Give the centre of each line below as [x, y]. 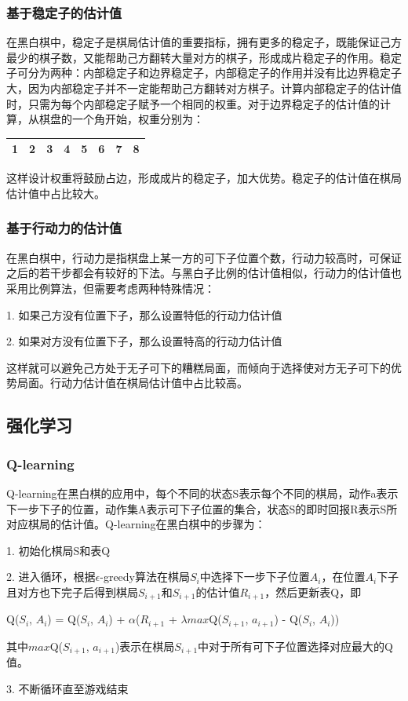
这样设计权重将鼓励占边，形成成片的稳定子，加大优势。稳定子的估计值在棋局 [204, 178]
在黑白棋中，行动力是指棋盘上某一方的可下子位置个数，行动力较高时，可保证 [204, 257]
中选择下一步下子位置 [255, 577]
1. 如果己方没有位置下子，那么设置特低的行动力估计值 [144, 314]
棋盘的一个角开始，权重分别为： [121, 119]
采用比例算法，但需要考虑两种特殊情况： [111, 288]
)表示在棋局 [145, 646]
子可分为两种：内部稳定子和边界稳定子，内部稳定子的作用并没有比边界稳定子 [204, 73]
